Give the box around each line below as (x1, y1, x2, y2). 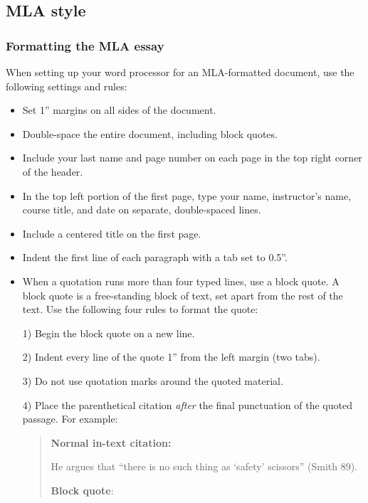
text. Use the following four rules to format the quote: (22, 302, 258, 317)
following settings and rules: (6, 78, 127, 93)
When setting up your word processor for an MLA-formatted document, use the (6, 65, 354, 79)
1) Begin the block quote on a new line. (22, 325, 195, 340)
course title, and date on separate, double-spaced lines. (22, 202, 261, 217)
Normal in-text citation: (51, 435, 172, 450)
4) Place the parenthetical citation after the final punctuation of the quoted (22, 397, 352, 412)
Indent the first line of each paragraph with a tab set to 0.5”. (22, 250, 288, 265)
